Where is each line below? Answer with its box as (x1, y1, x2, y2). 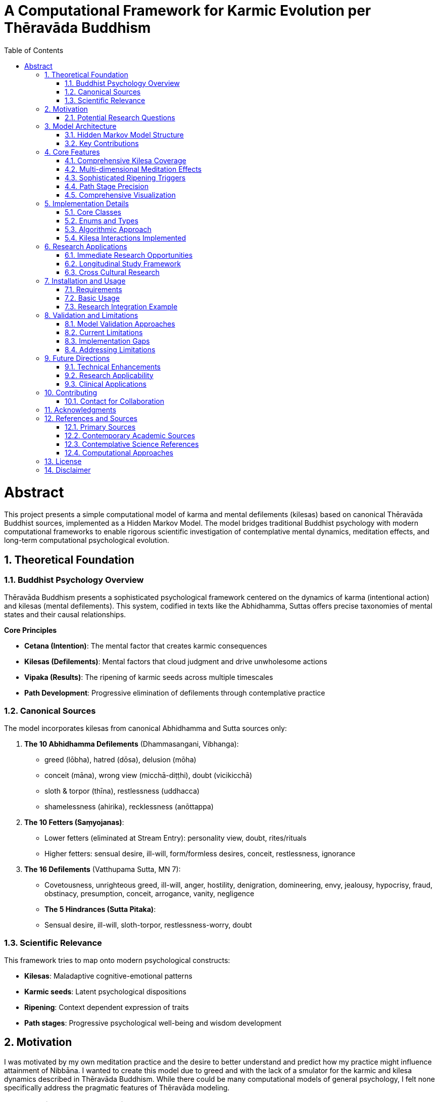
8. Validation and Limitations (44, 310, 138, 319)
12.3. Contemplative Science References (65, 439, 199, 448)
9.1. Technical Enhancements (65, 362, 161, 371)
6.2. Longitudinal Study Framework (65, 259, 181, 268)
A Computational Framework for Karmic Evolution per (4, 2, 371, 19)
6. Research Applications (44, 242, 127, 251)
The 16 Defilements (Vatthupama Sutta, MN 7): (24, 865, 181, 874)
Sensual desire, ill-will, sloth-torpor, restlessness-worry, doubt (44, 921, 252, 930)
